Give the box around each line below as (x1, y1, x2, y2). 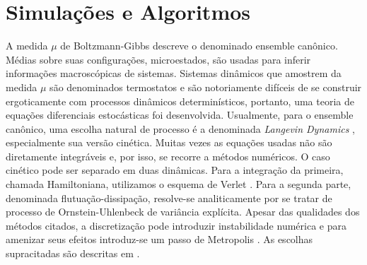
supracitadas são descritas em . (6, 246, 140, 261)
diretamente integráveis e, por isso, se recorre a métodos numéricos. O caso (6, 148, 330, 163)
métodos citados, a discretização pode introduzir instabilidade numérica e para (6, 218, 346, 232)
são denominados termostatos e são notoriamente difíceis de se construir (49, 79, 362, 94)
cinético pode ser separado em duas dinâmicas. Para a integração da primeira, (6, 163, 344, 177)
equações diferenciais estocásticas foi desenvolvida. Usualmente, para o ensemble (6, 107, 354, 122)
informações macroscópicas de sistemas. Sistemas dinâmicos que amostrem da (6, 66, 342, 81)
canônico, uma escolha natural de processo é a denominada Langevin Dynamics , (6, 121, 355, 136)
